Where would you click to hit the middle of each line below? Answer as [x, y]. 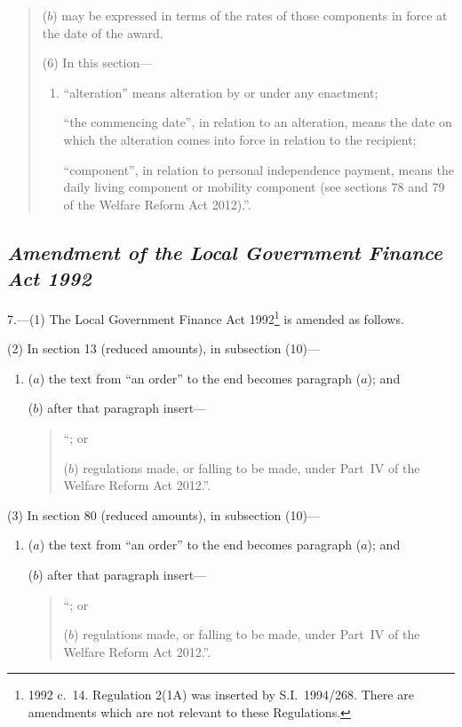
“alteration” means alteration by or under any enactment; [221, 92]
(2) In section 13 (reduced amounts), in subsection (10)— [163, 348]
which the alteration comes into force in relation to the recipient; [240, 139]
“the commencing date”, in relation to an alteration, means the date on [258, 122]
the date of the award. [103, 32]
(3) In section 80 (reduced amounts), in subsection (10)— [163, 514]
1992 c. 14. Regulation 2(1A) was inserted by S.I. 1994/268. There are [221, 695]
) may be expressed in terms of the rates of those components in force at [250, 15]
